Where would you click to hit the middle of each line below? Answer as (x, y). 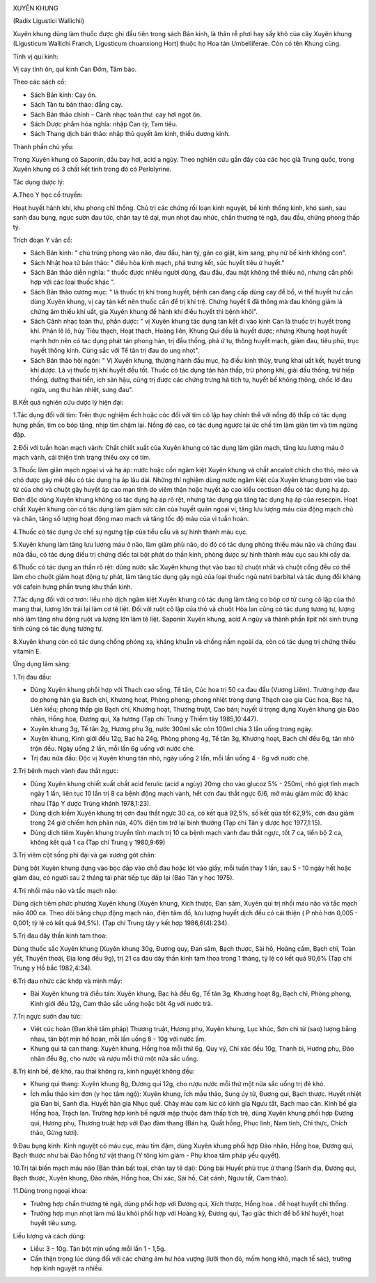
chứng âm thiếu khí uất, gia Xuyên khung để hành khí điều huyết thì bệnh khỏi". (144, 311)
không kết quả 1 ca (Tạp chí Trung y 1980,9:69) (98, 842)
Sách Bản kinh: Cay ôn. (64, 95)
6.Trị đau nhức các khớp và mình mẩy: (68, 981)
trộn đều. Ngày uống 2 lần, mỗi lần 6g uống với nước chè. (112, 748)
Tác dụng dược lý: (39, 182)
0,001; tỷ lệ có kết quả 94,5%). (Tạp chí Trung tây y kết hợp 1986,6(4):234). (121, 923)
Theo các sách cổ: (39, 82)
